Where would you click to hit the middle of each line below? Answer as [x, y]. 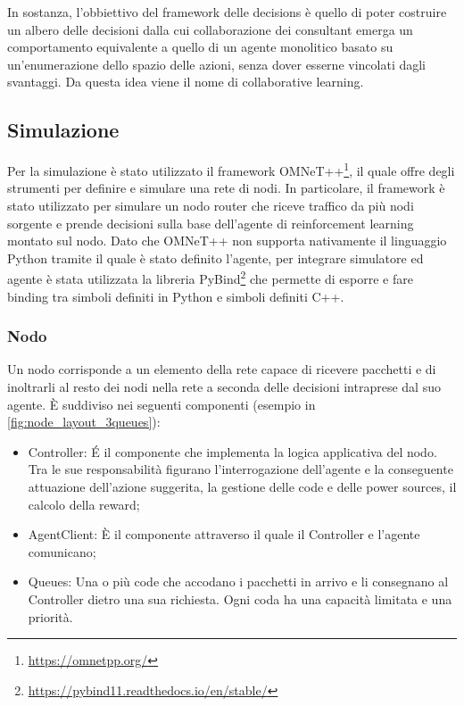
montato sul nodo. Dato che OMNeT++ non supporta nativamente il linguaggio [227, 241]
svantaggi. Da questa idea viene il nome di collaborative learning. [186, 82]
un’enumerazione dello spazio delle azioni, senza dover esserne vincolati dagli [217, 64]
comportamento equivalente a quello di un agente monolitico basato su [200, 47]
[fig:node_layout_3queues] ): [84, 422]
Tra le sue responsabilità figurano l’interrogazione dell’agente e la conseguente [240, 469]
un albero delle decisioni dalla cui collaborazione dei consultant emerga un [210, 29]
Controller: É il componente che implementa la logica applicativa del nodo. [232, 451]
